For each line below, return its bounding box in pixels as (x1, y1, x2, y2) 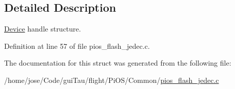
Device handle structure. (4, 23, 81, 34)
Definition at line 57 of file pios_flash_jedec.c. (4, 40, 150, 51)
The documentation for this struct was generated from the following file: (4, 57, 231, 68)
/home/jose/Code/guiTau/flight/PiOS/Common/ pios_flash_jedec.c (4, 74, 219, 85)
